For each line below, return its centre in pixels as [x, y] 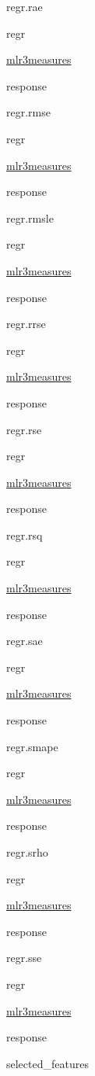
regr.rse [24, 429]
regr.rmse [28, 112]
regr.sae [25, 641]
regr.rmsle [30, 217]
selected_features [47, 1063]
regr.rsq [25, 534]
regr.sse [24, 958]
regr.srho [27, 852]
